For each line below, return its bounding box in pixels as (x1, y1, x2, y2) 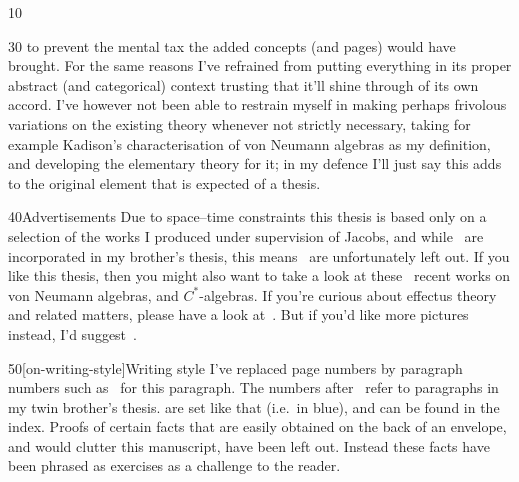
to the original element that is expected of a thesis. (8, 172, 321, 193)
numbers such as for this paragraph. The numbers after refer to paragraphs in (8, 377, 499, 398)
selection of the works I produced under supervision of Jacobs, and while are (8, 225, 484, 246)
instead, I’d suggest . (8, 323, 137, 344)
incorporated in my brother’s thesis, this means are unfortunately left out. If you (8, 245, 510, 266)
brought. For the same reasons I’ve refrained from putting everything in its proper (8, 55, 512, 76)
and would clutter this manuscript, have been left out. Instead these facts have (8, 435, 490, 456)
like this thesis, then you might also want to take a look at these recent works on (8, 265, 511, 286)
